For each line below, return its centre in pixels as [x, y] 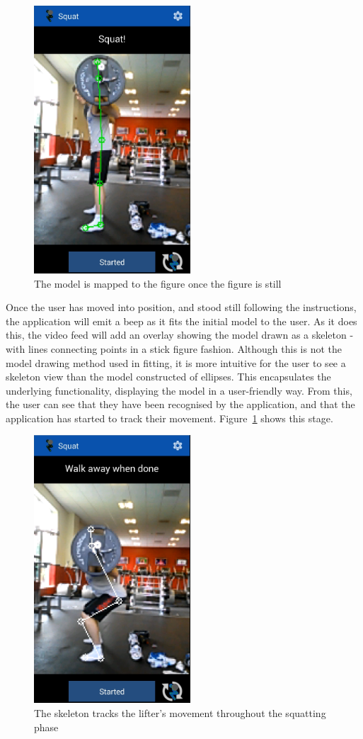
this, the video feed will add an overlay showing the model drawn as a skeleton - [180, 335]
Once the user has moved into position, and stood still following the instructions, [181, 307]
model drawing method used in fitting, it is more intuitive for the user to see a [176, 362]
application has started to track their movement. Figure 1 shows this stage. [169, 418]
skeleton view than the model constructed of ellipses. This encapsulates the [168, 377]
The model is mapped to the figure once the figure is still [158, 283]
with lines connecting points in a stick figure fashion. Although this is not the [174, 348]
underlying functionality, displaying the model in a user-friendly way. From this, [179, 390]
